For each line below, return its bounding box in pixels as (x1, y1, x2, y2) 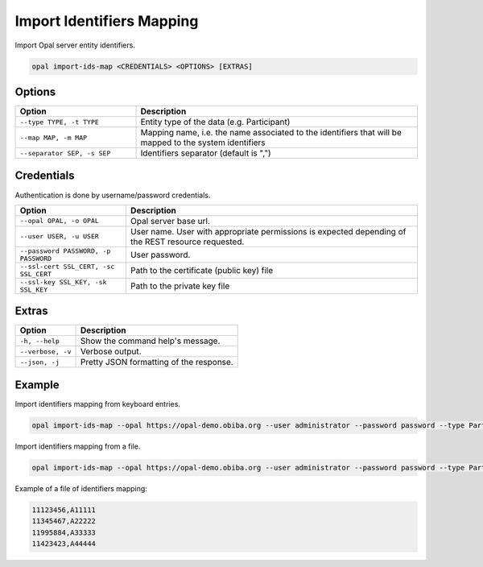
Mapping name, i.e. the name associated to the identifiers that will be (140, 127, 402, 139)
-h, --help (19, 337, 60, 346)
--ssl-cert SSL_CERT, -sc (19, 262, 115, 271)
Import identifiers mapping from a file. (14, 441, 141, 451)
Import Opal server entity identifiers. (14, 40, 136, 50)
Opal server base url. (130, 215, 211, 226)
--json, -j (19, 358, 60, 366)
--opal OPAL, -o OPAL (19, 217, 100, 226)
